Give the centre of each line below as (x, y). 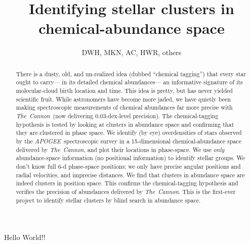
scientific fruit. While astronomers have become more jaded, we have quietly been (123, 99)
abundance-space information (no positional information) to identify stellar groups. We (131, 158)
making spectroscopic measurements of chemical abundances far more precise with (124, 107)
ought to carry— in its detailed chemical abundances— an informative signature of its (129, 82)
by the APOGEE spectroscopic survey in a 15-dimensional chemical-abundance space (129, 141)
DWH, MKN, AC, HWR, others (132, 52)
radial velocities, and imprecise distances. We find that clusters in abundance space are (130, 175)
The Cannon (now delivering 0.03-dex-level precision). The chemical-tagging (117, 115)
